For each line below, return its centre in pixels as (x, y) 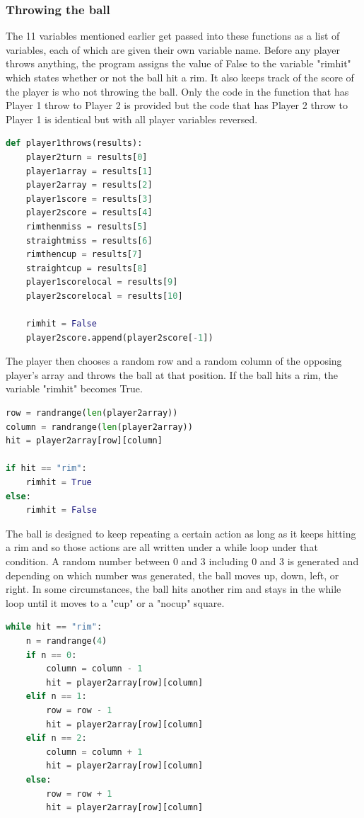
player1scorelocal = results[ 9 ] (102, 282)
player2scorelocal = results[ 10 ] (104, 296)
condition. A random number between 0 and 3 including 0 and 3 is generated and (182, 561)
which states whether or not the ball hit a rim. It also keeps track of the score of (180, 77)
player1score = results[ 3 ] (89, 199)
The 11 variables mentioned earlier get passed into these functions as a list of (173, 36)
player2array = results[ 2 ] (89, 185)
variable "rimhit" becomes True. (74, 388)
